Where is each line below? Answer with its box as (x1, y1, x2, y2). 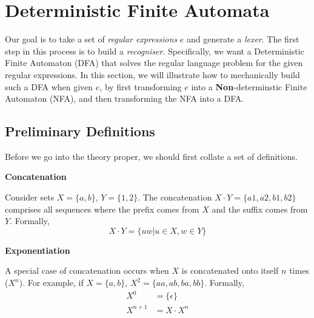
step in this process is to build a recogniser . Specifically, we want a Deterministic (5, 44, 304, 57)
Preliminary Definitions (5, 122, 155, 141)
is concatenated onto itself (181, 264, 279, 277)
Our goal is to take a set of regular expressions (5, 33, 178, 45)
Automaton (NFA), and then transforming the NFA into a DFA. (5, 92, 244, 105)
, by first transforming (99, 80, 182, 93)
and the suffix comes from (212, 202, 308, 215)
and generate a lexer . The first (186, 33, 299, 45)
